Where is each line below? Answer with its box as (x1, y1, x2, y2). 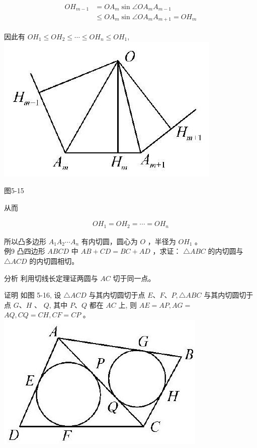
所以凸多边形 (4, 236, 46, 246)
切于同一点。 (113, 272, 155, 283)
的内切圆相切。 (29, 256, 79, 266)
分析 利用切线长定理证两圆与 (4, 272, 98, 283)
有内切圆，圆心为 (81, 236, 138, 246)
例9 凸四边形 (4, 246, 45, 256)
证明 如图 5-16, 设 (4, 290, 61, 300)
